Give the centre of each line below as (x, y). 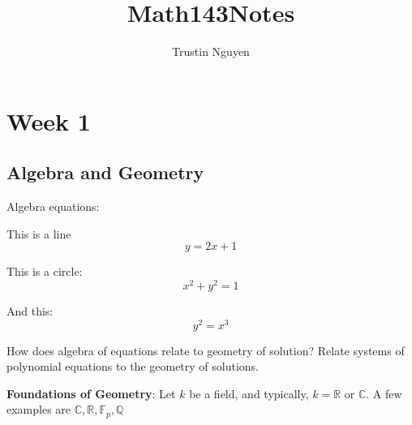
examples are (39, 409)
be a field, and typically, (249, 393)
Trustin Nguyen (211, 52)
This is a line (39, 233)
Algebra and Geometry (105, 172)
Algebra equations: (53, 206)
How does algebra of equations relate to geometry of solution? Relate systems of (206, 350)
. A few (384, 393)
